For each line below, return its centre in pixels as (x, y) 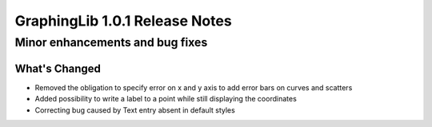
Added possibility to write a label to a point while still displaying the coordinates (166, 99)
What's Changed (58, 68)
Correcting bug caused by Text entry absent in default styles (135, 110)
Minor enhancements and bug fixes (111, 42)
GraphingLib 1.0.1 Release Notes (123, 21)
